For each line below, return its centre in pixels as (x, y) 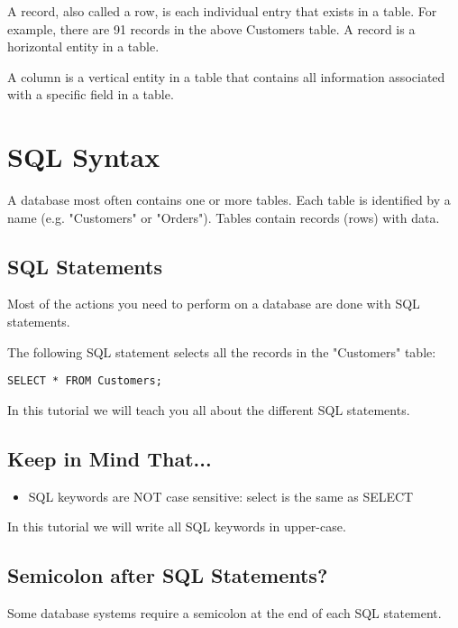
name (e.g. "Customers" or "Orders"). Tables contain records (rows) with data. (224, 217)
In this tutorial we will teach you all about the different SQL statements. (209, 409)
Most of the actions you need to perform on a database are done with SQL (214, 304)
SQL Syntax (84, 157)
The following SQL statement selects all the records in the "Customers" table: (222, 351)
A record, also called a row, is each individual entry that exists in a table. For (222, 11)
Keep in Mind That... (110, 458)
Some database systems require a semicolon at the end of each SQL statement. (224, 613)
